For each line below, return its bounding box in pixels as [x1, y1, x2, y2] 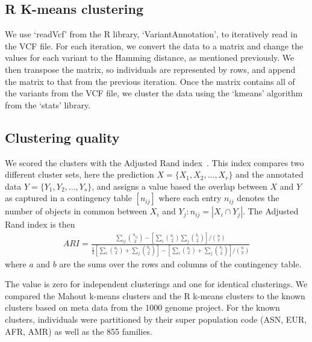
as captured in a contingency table [5, 191, 132, 204]
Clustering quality [5, 128, 120, 146]
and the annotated [236, 168, 304, 181]
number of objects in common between [5, 205, 148, 217]
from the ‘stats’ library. [5, 98, 91, 111]
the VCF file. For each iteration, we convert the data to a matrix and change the [5, 39, 304, 52]
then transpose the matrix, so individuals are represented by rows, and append [5, 63, 296, 75]
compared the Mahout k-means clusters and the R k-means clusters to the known [5, 289, 305, 302]
